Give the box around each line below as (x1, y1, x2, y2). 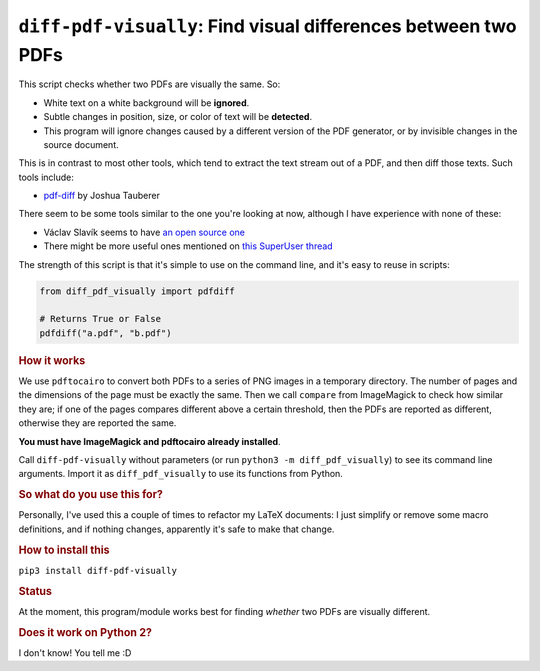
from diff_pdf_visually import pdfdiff (39, 285, 235, 297)
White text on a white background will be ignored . (43, 96, 250, 109)
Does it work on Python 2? (18, 625, 152, 639)
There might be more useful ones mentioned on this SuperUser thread (43, 240, 334, 252)
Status (18, 584, 52, 598)
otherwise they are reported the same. (18, 417, 177, 429)
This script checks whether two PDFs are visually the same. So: (18, 78, 281, 90)
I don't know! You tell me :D (18, 646, 132, 659)
